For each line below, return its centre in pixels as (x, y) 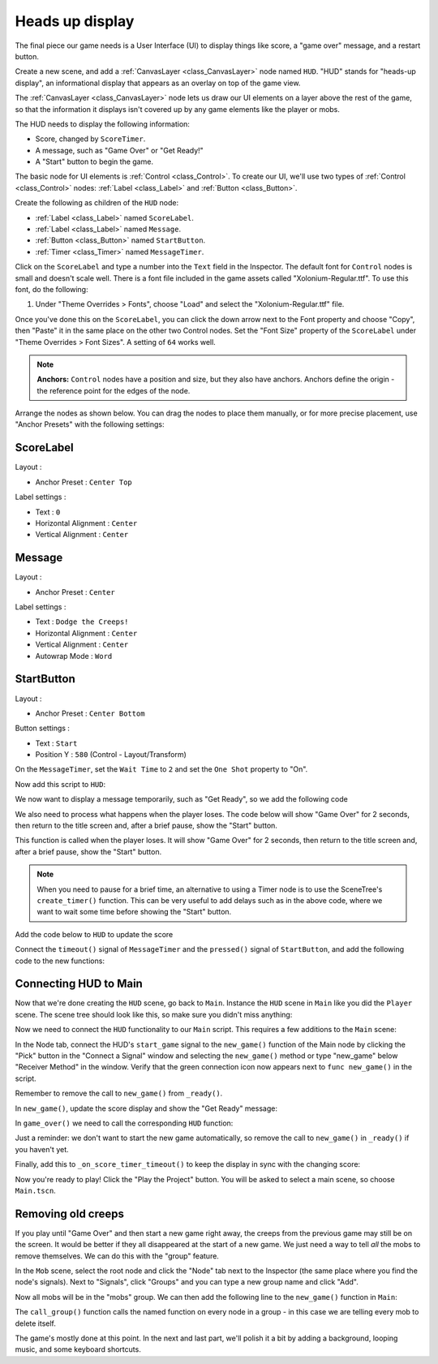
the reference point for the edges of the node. (114, 390)
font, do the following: (52, 289)
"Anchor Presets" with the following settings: (90, 424)
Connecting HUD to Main (79, 984)
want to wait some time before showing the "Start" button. (134, 912)
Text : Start (56, 743)
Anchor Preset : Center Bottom (90, 713)
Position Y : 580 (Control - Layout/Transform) (111, 755)
